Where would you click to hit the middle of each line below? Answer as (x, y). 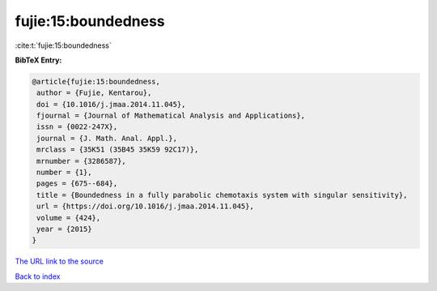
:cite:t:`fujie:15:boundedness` (64, 45)
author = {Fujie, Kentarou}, (94, 93)
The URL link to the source (59, 261)
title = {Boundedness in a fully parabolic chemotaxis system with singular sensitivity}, (222, 195)
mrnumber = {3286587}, (82, 161)
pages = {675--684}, (77, 184)
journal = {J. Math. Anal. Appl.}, (107, 138)
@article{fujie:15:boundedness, (96, 81)
